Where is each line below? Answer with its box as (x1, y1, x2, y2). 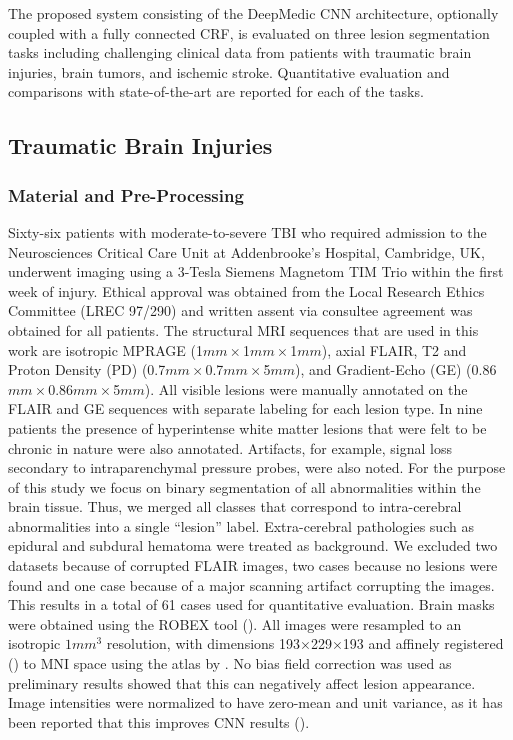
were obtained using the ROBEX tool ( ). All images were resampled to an (8, 613, 462, 634)
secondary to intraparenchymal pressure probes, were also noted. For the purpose (8, 457, 506, 478)
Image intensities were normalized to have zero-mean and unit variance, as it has (8, 692, 503, 713)
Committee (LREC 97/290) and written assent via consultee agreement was (8, 300, 473, 321)
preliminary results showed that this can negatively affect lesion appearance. (8, 672, 476, 693)
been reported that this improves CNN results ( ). (8, 711, 310, 732)
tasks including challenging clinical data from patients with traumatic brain (8, 42, 472, 63)
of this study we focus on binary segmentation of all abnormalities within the (8, 476, 481, 497)
